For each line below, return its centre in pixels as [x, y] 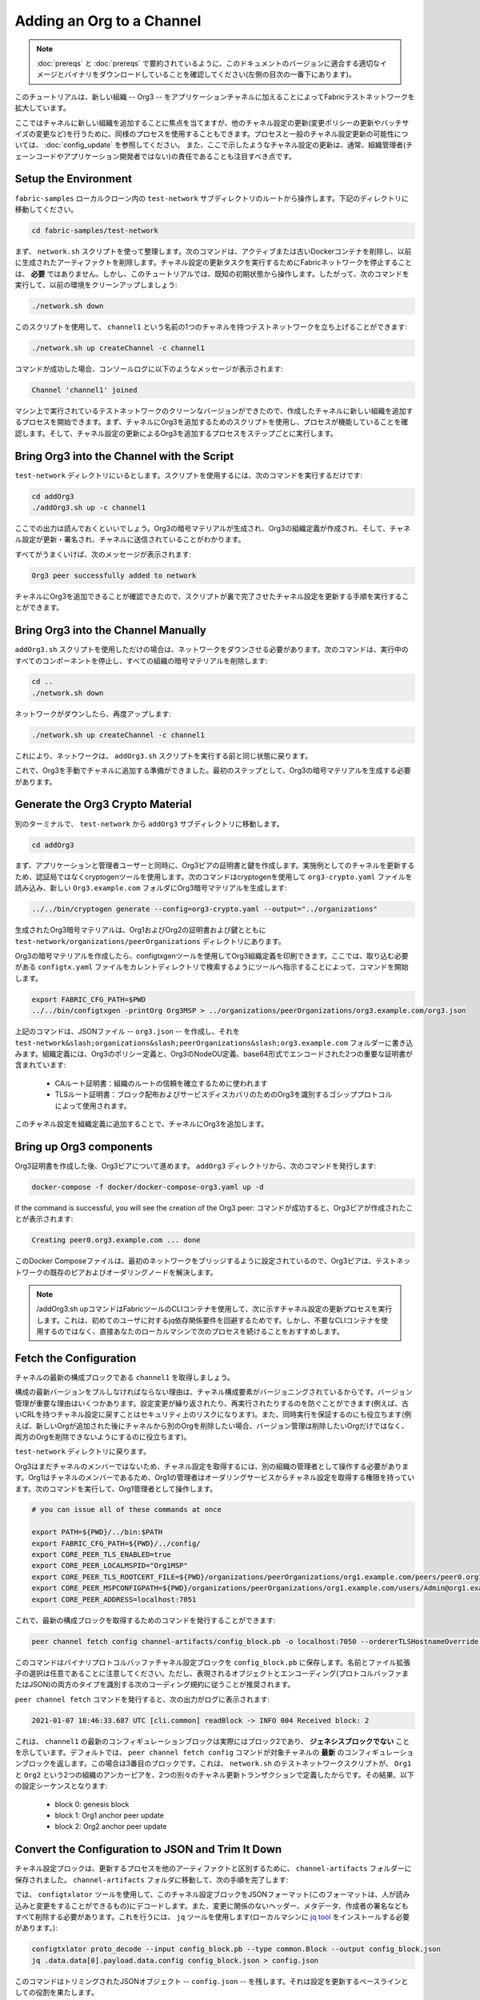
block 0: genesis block [92, 1804]
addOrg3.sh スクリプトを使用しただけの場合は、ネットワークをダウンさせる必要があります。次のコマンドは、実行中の [212, 650]
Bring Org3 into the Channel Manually [111, 631]
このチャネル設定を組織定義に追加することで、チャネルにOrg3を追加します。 [142, 1123]
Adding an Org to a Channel [108, 21]
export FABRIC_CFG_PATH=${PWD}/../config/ [116, 1543]
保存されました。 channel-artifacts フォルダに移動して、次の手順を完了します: [152, 1879]
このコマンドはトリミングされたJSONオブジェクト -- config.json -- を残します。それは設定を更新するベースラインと [212, 1981]
